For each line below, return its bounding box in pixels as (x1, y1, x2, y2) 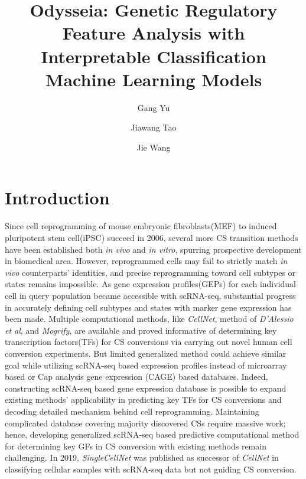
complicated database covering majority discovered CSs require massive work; (5, 416, 286, 429)
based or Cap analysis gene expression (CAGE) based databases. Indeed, (5, 370, 268, 383)
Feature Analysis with (62, 21, 245, 45)
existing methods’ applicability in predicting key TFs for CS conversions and (5, 393, 282, 406)
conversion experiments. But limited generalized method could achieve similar (5, 347, 287, 359)
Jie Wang (136, 141, 171, 153)
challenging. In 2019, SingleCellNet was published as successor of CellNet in (5, 451, 279, 464)
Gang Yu (137, 101, 170, 113)
